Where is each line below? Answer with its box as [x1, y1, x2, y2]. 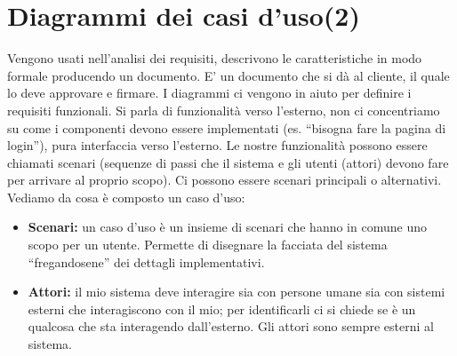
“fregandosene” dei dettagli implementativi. [28, 252, 265, 271]
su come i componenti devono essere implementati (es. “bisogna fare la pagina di [7, 118, 446, 137]
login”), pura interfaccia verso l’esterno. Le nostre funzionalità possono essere [7, 136, 428, 154]
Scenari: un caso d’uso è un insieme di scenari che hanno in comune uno [28, 218, 427, 236]
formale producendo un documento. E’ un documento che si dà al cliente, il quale [7, 66, 450, 84]
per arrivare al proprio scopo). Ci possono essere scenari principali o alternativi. [7, 170, 442, 189]
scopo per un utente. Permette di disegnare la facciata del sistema [28, 235, 388, 254]
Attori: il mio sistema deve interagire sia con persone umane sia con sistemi [28, 282, 445, 301]
